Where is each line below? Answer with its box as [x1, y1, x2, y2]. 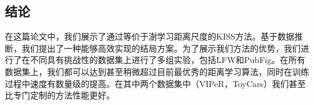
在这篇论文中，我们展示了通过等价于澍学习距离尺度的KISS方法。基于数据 [5, 30, 295, 43]
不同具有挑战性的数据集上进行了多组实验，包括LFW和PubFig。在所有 [30, 53, 306, 66]
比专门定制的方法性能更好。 [5, 89, 115, 101]
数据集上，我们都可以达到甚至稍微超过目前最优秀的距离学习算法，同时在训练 [5, 65, 309, 77]
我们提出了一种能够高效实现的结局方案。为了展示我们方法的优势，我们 [21, 41, 301, 54]
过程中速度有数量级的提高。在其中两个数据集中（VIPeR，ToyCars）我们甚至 [5, 77, 306, 89]
